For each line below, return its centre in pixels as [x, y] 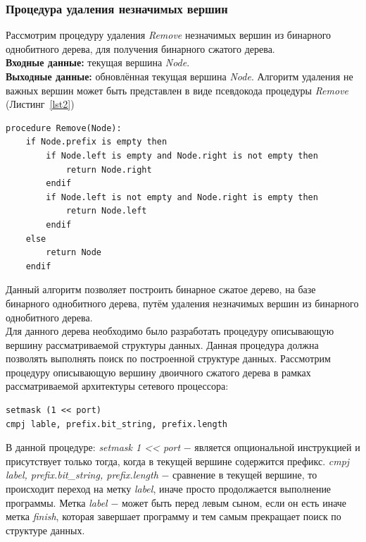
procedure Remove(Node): [64, 128]
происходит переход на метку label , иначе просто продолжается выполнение [169, 489]
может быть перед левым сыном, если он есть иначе [234, 502]
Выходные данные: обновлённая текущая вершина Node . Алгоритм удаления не [179, 76]
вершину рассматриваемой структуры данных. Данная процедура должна [162, 344]
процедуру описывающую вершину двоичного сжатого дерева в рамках [158, 372]
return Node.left [106, 211]
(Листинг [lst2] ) [40, 104]
